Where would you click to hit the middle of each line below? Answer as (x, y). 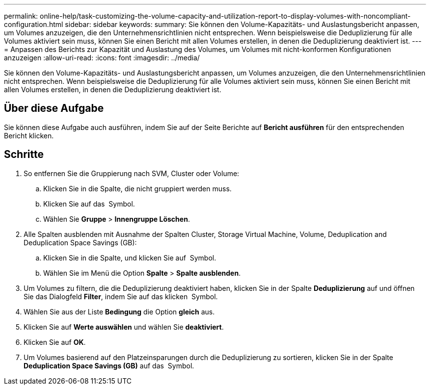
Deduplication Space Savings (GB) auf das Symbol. (109, 365)
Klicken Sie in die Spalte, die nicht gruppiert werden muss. (137, 188)
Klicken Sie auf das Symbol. (89, 204)
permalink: (21, 16)
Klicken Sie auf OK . (55, 342)
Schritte (24, 155)
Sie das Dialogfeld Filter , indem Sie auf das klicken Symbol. (121, 296)
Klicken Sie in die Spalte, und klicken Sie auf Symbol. (130, 258)
